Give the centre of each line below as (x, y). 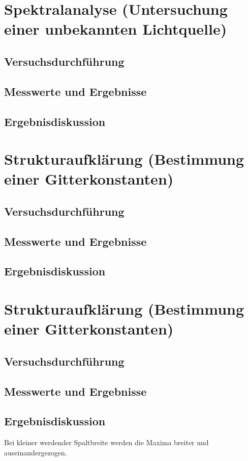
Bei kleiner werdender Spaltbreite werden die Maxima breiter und (106, 442)
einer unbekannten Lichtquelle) (116, 29)
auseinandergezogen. (36, 452)
